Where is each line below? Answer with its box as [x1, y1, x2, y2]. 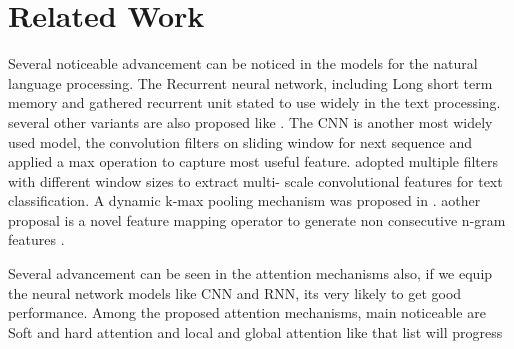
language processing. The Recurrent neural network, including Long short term [8, 72, 493, 93]
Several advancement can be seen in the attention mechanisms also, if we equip [8, 263, 493, 284]
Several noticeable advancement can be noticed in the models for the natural [8, 53, 478, 74]
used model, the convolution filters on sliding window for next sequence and [8, 131, 472, 152]
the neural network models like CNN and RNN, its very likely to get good [8, 282, 462, 303]
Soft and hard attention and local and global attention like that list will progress [8, 321, 503, 342]
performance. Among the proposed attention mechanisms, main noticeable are [8, 302, 486, 323]
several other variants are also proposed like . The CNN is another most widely [8, 111, 493, 132]
